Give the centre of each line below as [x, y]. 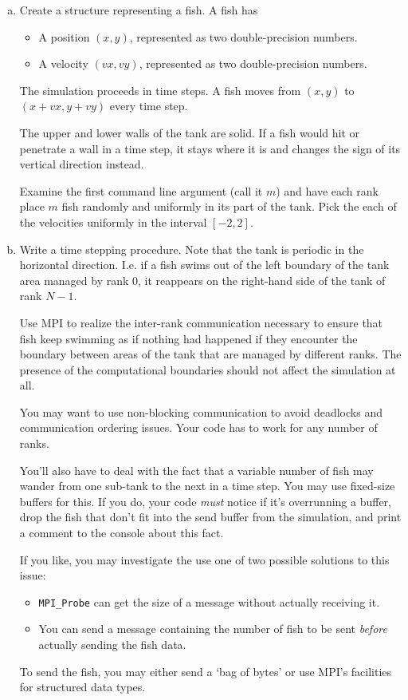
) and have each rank [327, 190]
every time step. [149, 106]
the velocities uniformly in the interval [113, 221]
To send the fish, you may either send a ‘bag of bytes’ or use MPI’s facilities [206, 671]
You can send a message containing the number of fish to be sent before [213, 629]
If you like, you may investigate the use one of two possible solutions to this [204, 559]
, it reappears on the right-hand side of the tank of [262, 280]
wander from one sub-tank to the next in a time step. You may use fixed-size [207, 486]
